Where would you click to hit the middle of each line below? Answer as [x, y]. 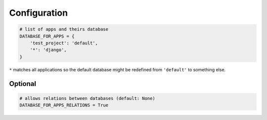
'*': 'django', [48, 50]
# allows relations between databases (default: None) [87, 98]
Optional [23, 84]
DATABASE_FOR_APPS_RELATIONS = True [64, 105]
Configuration [39, 13]
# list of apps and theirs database [64, 29]
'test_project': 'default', [64, 43]
